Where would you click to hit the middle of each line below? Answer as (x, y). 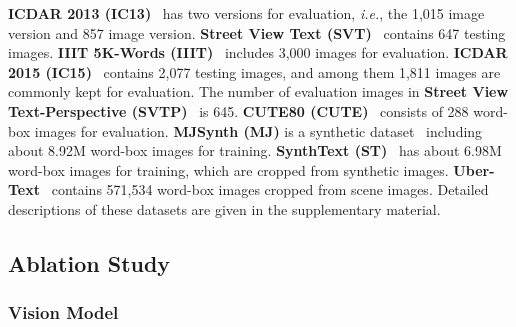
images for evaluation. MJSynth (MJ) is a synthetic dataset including (258, 130)
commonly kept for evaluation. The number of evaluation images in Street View (258, 91)
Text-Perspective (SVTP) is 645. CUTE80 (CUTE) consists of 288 (238, 110)
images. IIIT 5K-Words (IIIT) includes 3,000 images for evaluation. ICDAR (258, 52)
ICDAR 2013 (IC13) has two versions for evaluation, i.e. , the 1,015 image (246, 13)
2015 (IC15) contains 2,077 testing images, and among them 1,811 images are (254, 71)
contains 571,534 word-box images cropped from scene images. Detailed (270, 189)
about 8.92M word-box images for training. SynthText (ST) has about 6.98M (255, 150)
